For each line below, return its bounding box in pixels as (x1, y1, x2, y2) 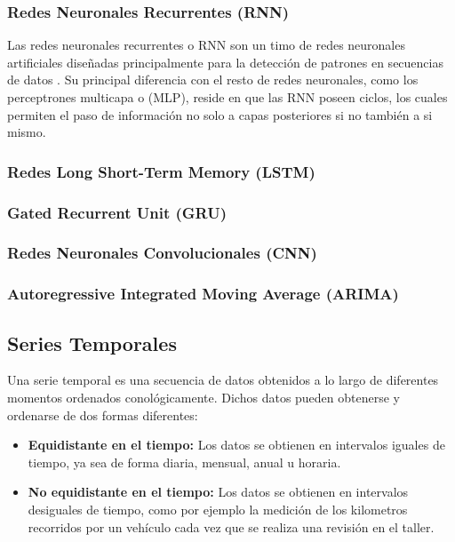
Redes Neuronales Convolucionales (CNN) (7, 242, 317, 264)
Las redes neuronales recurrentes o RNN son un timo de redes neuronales (7, 36, 405, 54)
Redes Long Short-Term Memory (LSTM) (7, 160, 315, 182)
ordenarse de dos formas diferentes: (7, 405, 198, 424)
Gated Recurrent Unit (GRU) (7, 201, 227, 223)
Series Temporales (7, 329, 177, 356)
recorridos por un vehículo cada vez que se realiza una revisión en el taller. (28, 517, 435, 536)
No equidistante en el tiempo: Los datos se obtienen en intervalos (28, 482, 409, 501)
